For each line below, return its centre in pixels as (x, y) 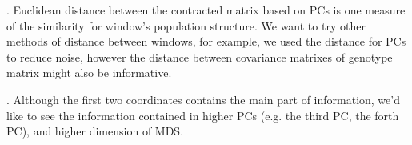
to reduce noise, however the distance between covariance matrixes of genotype (200, 56)
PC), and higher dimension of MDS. (95, 131)
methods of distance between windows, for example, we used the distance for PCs (206, 41)
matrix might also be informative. (89, 72)
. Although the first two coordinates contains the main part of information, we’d (203, 99)
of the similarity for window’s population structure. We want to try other (186, 25)
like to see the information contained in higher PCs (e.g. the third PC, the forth (203, 115)
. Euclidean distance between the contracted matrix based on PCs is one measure (206, 10)
